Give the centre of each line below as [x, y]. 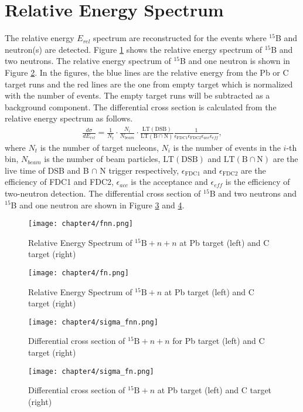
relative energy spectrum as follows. [69, 118]
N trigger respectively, [139, 170]
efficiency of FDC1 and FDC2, [59, 182]
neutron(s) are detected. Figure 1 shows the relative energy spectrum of [133, 49]
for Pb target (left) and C [219, 341]
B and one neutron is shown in [235, 61]
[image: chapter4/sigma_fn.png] [91, 371]
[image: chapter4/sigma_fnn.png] [93, 322]
